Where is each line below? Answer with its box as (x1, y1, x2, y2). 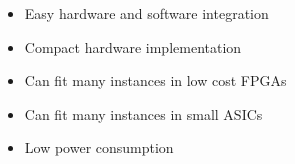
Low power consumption (24, 137, 174, 158)
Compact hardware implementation (24, 36, 242, 57)
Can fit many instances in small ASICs (24, 103, 263, 124)
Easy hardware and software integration (24, 3, 269, 23)
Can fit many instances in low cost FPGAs (24, 70, 287, 91)
